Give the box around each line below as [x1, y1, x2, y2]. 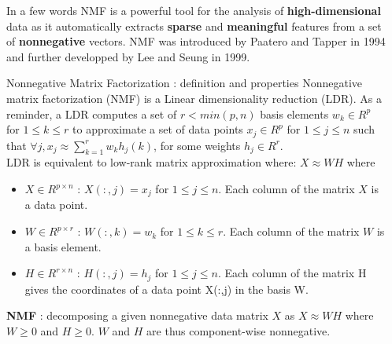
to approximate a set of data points [72, 121, 243, 137]
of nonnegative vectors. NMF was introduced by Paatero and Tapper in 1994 [6, 33, 386, 49]
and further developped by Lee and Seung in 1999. [6, 48, 250, 64]
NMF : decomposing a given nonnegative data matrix [6, 307, 268, 324]
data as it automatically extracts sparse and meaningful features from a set [6, 17, 382, 34]
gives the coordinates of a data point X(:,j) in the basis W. [24, 280, 309, 297]
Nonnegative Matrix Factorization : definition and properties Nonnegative [6, 75, 362, 91]
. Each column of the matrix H [217, 265, 367, 281]
